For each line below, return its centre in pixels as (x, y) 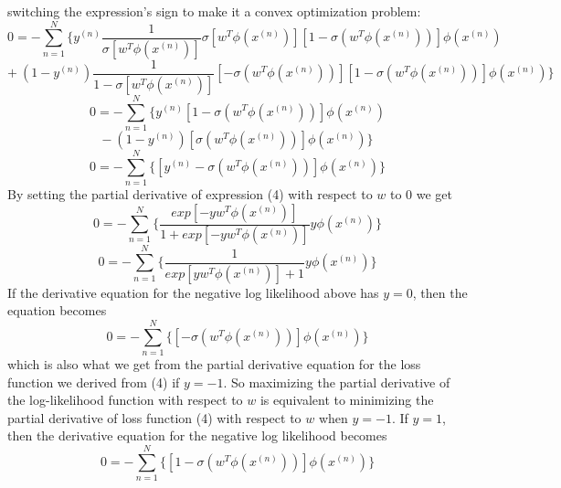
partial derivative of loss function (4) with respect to (154, 417)
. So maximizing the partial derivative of (337, 382)
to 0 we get (422, 193)
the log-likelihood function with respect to (125, 400)
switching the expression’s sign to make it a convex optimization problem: (214, 11)
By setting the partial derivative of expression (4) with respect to (190, 193)
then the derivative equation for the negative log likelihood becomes (197, 435)
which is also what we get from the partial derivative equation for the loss (214, 364)
